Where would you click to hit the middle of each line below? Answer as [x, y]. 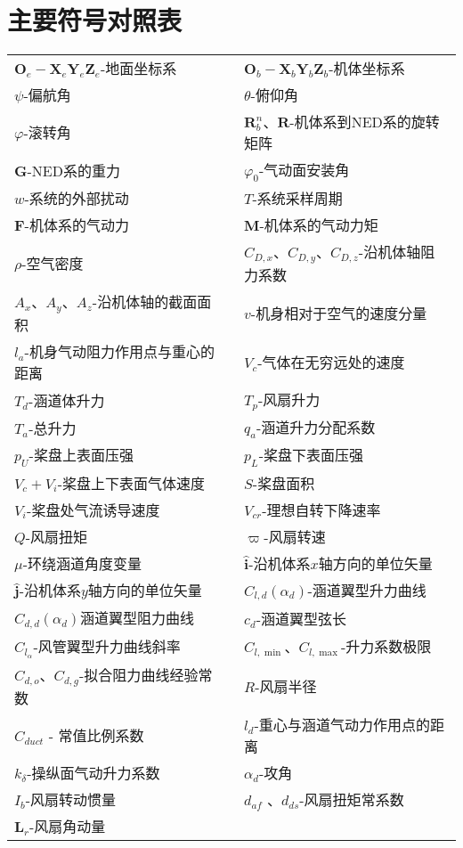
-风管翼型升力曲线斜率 [107, 647]
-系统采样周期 [297, 199]
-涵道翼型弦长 [301, 619]
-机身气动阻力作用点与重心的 [119, 352]
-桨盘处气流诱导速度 [93, 510]
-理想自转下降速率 [321, 510]
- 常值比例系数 [96, 736]
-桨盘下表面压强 [311, 455]
